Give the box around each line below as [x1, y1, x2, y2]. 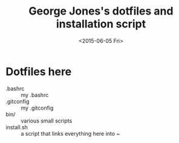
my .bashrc [21, 91, 49, 98]
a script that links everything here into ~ [21, 130, 120, 137]
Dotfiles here [5, 65, 72, 78]
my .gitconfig [21, 104, 54, 111]
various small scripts [21, 117, 73, 124]
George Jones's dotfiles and [28, 4, 174, 18]
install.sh [5, 123, 28, 131]
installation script [56, 17, 146, 31]
